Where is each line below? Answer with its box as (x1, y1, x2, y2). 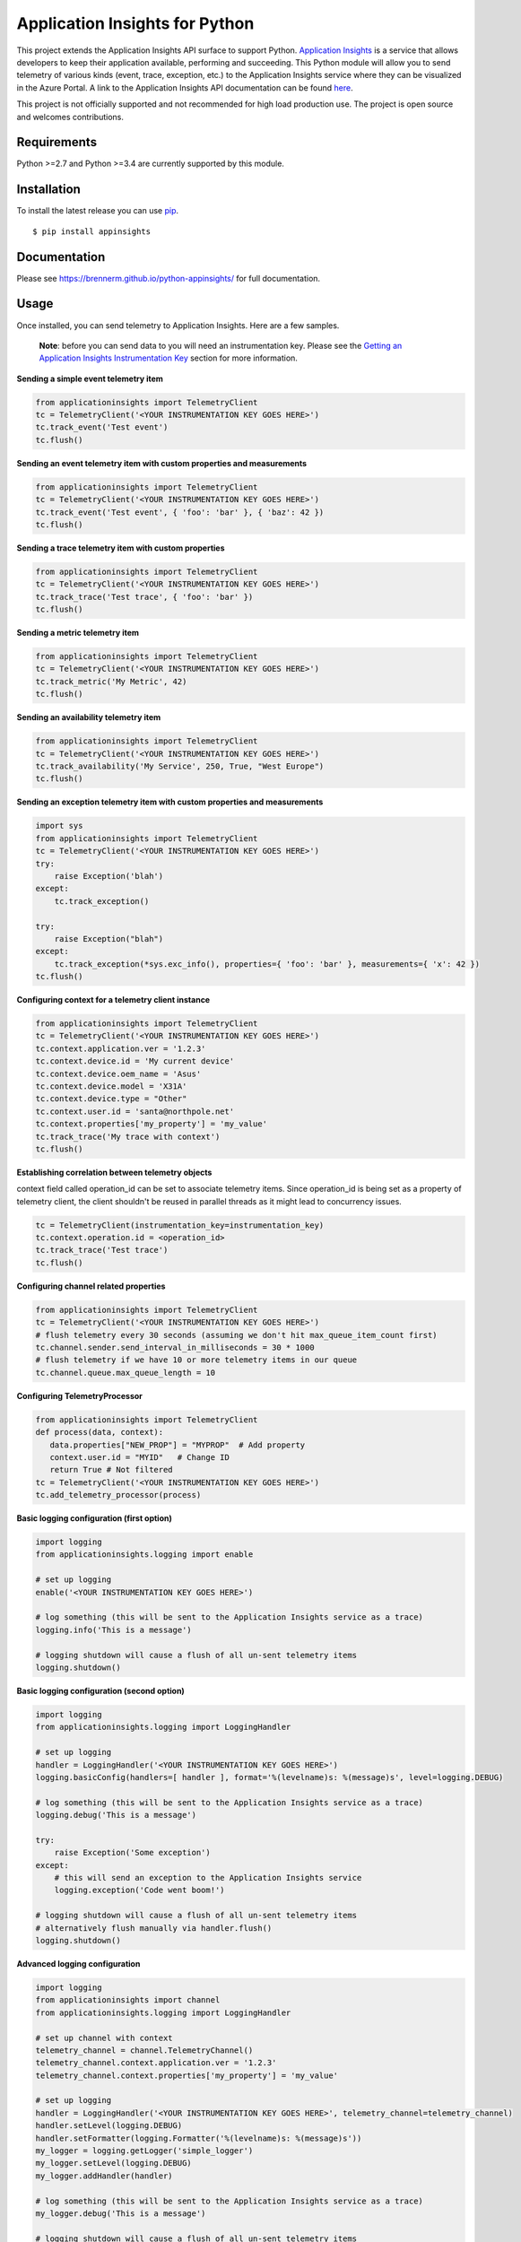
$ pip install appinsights (32, 226, 152, 237)
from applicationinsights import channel (35, 1995, 221, 2005)
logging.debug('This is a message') (35, 1810, 197, 1821)
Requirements (16, 135, 98, 150)
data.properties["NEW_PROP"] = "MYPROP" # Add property (49, 1439, 306, 1450)
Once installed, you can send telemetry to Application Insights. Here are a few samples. (16, 319, 340, 331)
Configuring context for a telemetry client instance (16, 995, 211, 1005)
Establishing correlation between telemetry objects (16, 1167, 213, 1177)
